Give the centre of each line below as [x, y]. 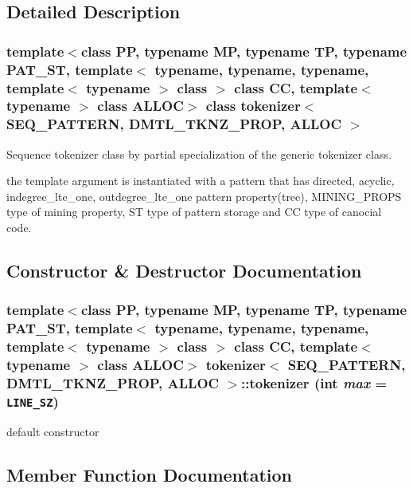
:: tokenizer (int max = [314, 383]
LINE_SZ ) [33, 401]
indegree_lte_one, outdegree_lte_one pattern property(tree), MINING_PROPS [204, 196]
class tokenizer [253, 106]
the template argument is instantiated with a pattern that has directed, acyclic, [201, 181]
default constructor [53, 431]
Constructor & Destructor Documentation [184, 271]
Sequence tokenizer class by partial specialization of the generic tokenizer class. [199, 153]
